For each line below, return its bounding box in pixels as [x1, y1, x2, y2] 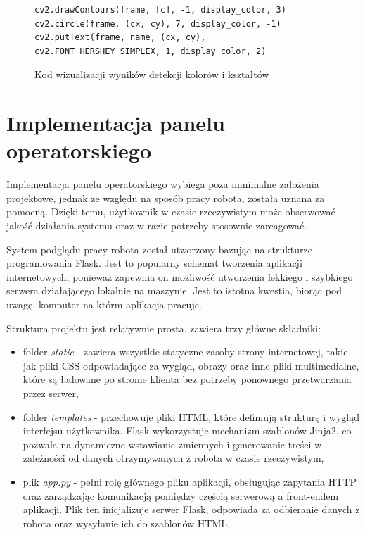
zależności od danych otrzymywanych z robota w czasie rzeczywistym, [23, 451, 324, 465]
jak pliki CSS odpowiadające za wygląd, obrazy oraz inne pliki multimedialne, [23, 358, 359, 372]
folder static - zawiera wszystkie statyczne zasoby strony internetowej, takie [23, 344, 348, 359]
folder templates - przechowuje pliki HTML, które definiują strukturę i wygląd [23, 409, 359, 424]
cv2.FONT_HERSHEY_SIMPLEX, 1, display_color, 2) [34, 46, 267, 56]
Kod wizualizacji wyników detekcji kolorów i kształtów [34, 67, 269, 82]
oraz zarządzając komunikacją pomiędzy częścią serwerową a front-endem [23, 488, 339, 503]
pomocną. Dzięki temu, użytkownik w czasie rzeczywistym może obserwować [6, 204, 335, 219]
